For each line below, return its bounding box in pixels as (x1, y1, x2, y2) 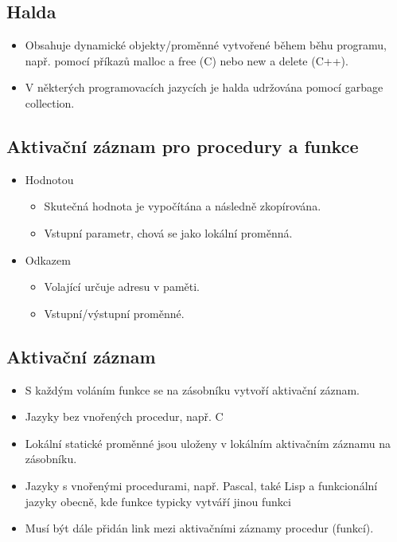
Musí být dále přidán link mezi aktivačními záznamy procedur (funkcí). (25, 520, 374, 536)
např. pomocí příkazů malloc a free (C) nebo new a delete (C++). (25, 52, 348, 69)
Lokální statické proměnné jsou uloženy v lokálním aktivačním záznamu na (25, 434, 391, 451)
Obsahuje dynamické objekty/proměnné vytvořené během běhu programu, (25, 37, 387, 53)
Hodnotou (25, 171, 74, 187)
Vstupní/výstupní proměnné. (44, 304, 185, 321)
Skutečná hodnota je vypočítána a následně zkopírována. (44, 198, 321, 214)
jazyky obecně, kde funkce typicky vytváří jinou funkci (25, 493, 291, 509)
